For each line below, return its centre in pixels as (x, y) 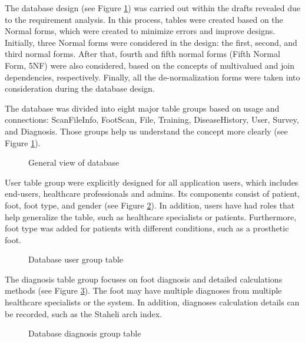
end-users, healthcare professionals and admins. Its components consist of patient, (152, 194)
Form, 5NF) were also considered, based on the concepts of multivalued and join (150, 65)
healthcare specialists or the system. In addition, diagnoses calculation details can (152, 302)
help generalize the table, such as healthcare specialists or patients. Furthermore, (151, 216)
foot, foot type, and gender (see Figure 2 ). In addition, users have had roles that (150, 205)
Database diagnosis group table (85, 333)
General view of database (74, 162)
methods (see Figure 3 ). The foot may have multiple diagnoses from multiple (143, 290)
